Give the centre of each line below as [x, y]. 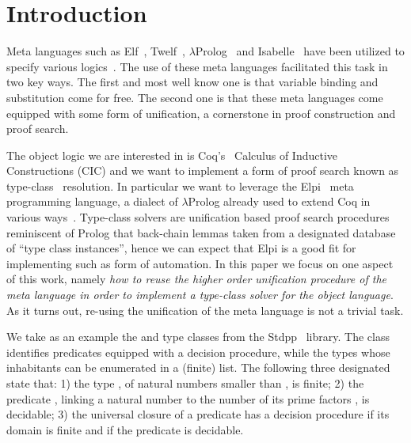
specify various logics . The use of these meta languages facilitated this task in [197, 66]
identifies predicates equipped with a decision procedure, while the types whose [198, 352]
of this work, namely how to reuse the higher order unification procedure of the [196, 279]
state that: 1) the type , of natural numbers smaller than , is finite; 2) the [185, 383]
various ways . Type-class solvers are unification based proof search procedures [198, 217]
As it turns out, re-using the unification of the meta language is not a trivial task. [205, 310]
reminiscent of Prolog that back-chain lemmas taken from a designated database [201, 232]
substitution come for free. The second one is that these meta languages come [195, 97]
